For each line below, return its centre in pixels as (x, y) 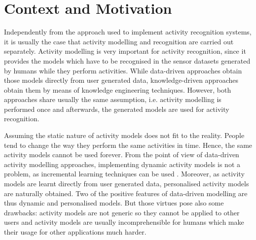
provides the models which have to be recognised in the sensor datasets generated (127, 60)
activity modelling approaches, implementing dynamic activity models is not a (122, 164)
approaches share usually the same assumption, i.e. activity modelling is (113, 99)
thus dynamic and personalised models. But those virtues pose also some (114, 203)
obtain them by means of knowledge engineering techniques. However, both (118, 89)
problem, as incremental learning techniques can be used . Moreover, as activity (124, 174)
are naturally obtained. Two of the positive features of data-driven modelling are (126, 193)
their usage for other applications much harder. (75, 232)
